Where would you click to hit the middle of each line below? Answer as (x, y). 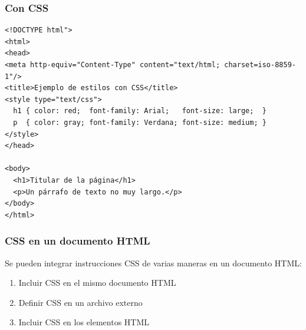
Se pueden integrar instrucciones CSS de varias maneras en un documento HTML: (153, 263)
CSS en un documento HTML (78, 241)
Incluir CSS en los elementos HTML (84, 322)
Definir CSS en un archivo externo (80, 302)
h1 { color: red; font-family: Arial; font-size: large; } (140, 111)
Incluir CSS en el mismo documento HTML (97, 283)
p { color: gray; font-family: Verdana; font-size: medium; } (140, 122)
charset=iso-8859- (260, 65)
